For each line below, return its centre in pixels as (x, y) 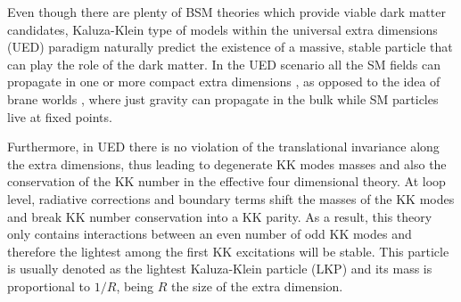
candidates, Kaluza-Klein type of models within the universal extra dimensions (222, 29)
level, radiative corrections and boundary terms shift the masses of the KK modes (231, 198)
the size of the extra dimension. (257, 286)
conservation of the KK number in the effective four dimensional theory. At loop (226, 181)
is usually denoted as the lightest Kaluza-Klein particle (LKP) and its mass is (220, 269)
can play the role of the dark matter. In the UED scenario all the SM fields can (224, 64)
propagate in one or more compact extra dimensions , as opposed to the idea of (224, 82)
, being (135, 286)
